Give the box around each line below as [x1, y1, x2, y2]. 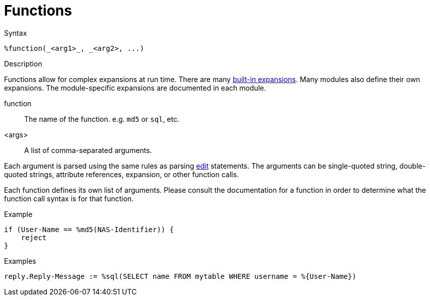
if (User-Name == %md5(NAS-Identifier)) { [4, 225, 174, 234]
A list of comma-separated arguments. [24, 145, 152, 155]
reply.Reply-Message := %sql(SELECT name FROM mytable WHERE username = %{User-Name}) [4, 272, 356, 280]
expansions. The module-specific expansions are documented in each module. [4, 83, 266, 92]
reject [21, 233, 47, 242]
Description [4, 59, 42, 68]
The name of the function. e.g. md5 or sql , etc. [24, 114, 180, 123]
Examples [4, 256, 36, 265]
